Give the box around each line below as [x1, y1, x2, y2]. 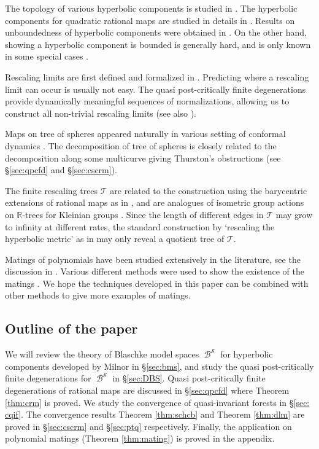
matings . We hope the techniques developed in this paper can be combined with [5, 276, 309, 289]
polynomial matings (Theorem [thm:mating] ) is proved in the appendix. [5, 432, 275, 445]
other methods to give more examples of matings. [5, 289, 191, 302]
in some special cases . [5, 50, 88, 63]
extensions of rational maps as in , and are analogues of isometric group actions [5, 196, 304, 209]
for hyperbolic [220, 348, 273, 361]
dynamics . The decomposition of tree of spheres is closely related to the [5, 139, 277, 152]
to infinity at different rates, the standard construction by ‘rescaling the [5, 220, 275, 233]
